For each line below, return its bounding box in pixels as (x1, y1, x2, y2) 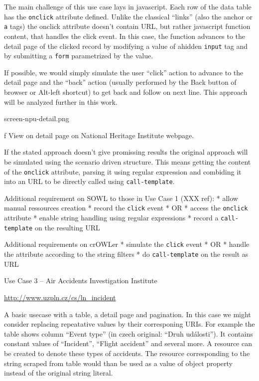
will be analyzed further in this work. (4, 96, 118, 107)
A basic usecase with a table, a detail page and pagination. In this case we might (4, 309, 251, 319)
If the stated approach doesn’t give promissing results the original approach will (4, 147, 248, 157)
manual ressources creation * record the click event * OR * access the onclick (4, 202, 248, 213)
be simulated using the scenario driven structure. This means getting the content (4, 156, 251, 167)
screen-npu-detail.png (4, 113, 69, 124)
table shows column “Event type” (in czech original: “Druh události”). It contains (4, 328, 253, 339)
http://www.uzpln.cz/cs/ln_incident (4, 292, 116, 302)
